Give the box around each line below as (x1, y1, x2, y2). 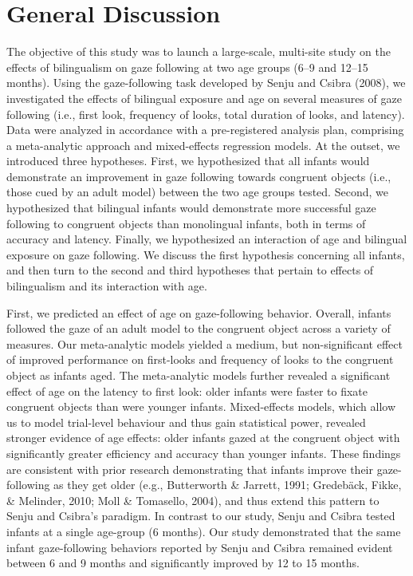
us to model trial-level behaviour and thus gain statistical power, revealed (6, 413, 366, 430)
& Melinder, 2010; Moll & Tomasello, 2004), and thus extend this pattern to (6, 491, 380, 508)
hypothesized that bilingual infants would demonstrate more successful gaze (6, 199, 376, 216)
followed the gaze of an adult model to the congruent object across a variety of (6, 320, 391, 337)
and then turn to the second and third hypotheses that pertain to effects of (6, 262, 374, 278)
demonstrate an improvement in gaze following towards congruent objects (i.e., (6, 168, 391, 184)
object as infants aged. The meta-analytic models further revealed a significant (6, 367, 391, 383)
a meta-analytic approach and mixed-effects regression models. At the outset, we (6, 136, 400, 153)
